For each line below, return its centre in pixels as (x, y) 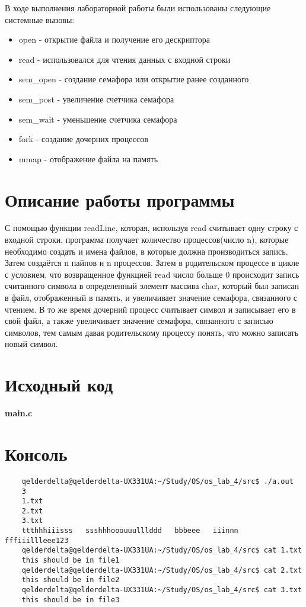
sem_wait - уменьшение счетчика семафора (98, 119)
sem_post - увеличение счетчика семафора (96, 99)
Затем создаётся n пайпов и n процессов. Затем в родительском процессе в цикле (152, 263)
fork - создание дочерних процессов (83, 139)
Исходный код (59, 385)
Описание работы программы (120, 199)
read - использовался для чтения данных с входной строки (125, 59)
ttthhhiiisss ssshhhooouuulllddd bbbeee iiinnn (130, 531)
